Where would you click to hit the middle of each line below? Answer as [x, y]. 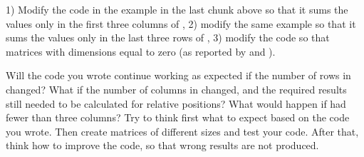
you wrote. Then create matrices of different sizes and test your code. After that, [182, 131]
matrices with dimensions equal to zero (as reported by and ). [141, 51]
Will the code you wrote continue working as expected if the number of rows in [178, 75]
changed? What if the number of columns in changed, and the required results [176, 89]
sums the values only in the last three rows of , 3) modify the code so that [168, 37]
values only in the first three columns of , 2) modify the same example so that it [181, 23]
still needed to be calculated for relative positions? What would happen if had [176, 103]
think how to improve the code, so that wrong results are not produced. [162, 145]
